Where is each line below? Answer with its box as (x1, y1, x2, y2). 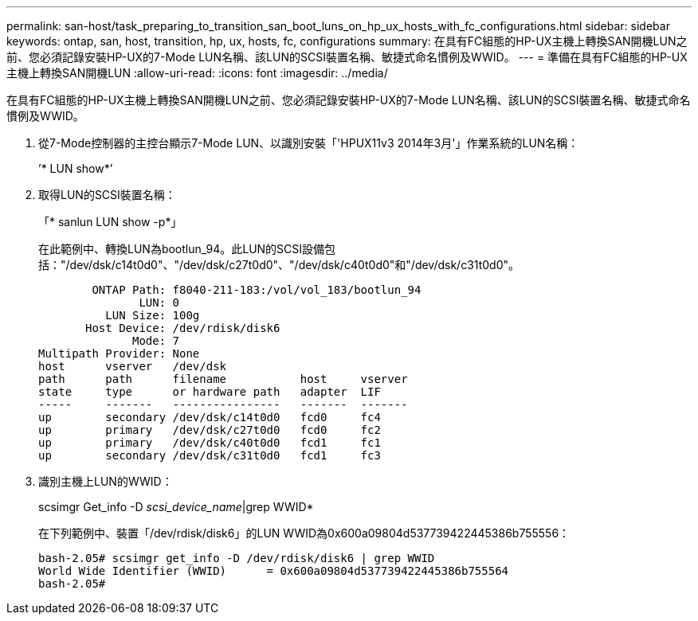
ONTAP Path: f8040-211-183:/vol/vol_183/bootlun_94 (92, 283, 422, 296)
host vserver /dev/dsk (38, 360, 227, 373)
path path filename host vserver (38, 373, 408, 385)
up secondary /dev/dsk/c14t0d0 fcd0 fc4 (38, 411, 381, 424)
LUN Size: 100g (105, 309, 200, 322)
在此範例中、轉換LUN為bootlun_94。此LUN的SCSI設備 (38, 242, 325, 256)
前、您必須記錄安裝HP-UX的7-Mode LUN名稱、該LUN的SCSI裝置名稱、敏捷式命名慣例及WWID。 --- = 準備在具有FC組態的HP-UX (6, 50, 688, 64)
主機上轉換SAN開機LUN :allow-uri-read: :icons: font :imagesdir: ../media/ (6, 66, 388, 80)
